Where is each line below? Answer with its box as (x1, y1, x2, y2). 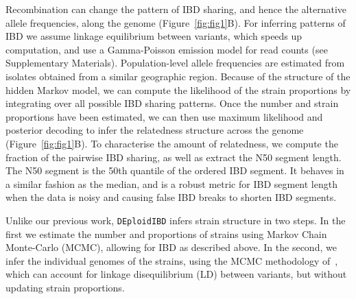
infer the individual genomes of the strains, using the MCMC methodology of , (5, 253, 338, 267)
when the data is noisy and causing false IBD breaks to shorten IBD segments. (5, 190, 337, 204)
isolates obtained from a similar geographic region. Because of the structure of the (5, 69, 351, 83)
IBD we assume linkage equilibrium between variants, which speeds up (5, 29, 302, 43)
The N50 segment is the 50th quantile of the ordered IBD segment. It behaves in (5, 163, 344, 178)
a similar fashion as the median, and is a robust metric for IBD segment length (5, 176, 337, 191)
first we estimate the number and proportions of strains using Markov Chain (5, 226, 327, 241)
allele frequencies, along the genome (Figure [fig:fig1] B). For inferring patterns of (5, 15, 346, 29)
